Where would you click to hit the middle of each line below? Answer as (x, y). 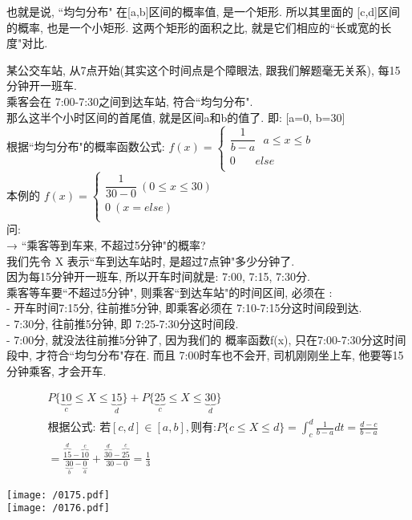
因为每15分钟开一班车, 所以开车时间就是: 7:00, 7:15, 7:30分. (158, 276)
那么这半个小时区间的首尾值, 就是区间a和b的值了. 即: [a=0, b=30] (176, 117)
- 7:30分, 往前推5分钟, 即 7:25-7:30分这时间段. (123, 324)
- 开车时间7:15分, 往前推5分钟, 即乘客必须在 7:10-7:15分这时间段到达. (184, 308)
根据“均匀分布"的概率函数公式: (86, 146)
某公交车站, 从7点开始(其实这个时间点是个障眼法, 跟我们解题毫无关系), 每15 (204, 69)
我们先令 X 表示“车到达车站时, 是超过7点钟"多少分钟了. (151, 260)
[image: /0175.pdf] (58, 495)
